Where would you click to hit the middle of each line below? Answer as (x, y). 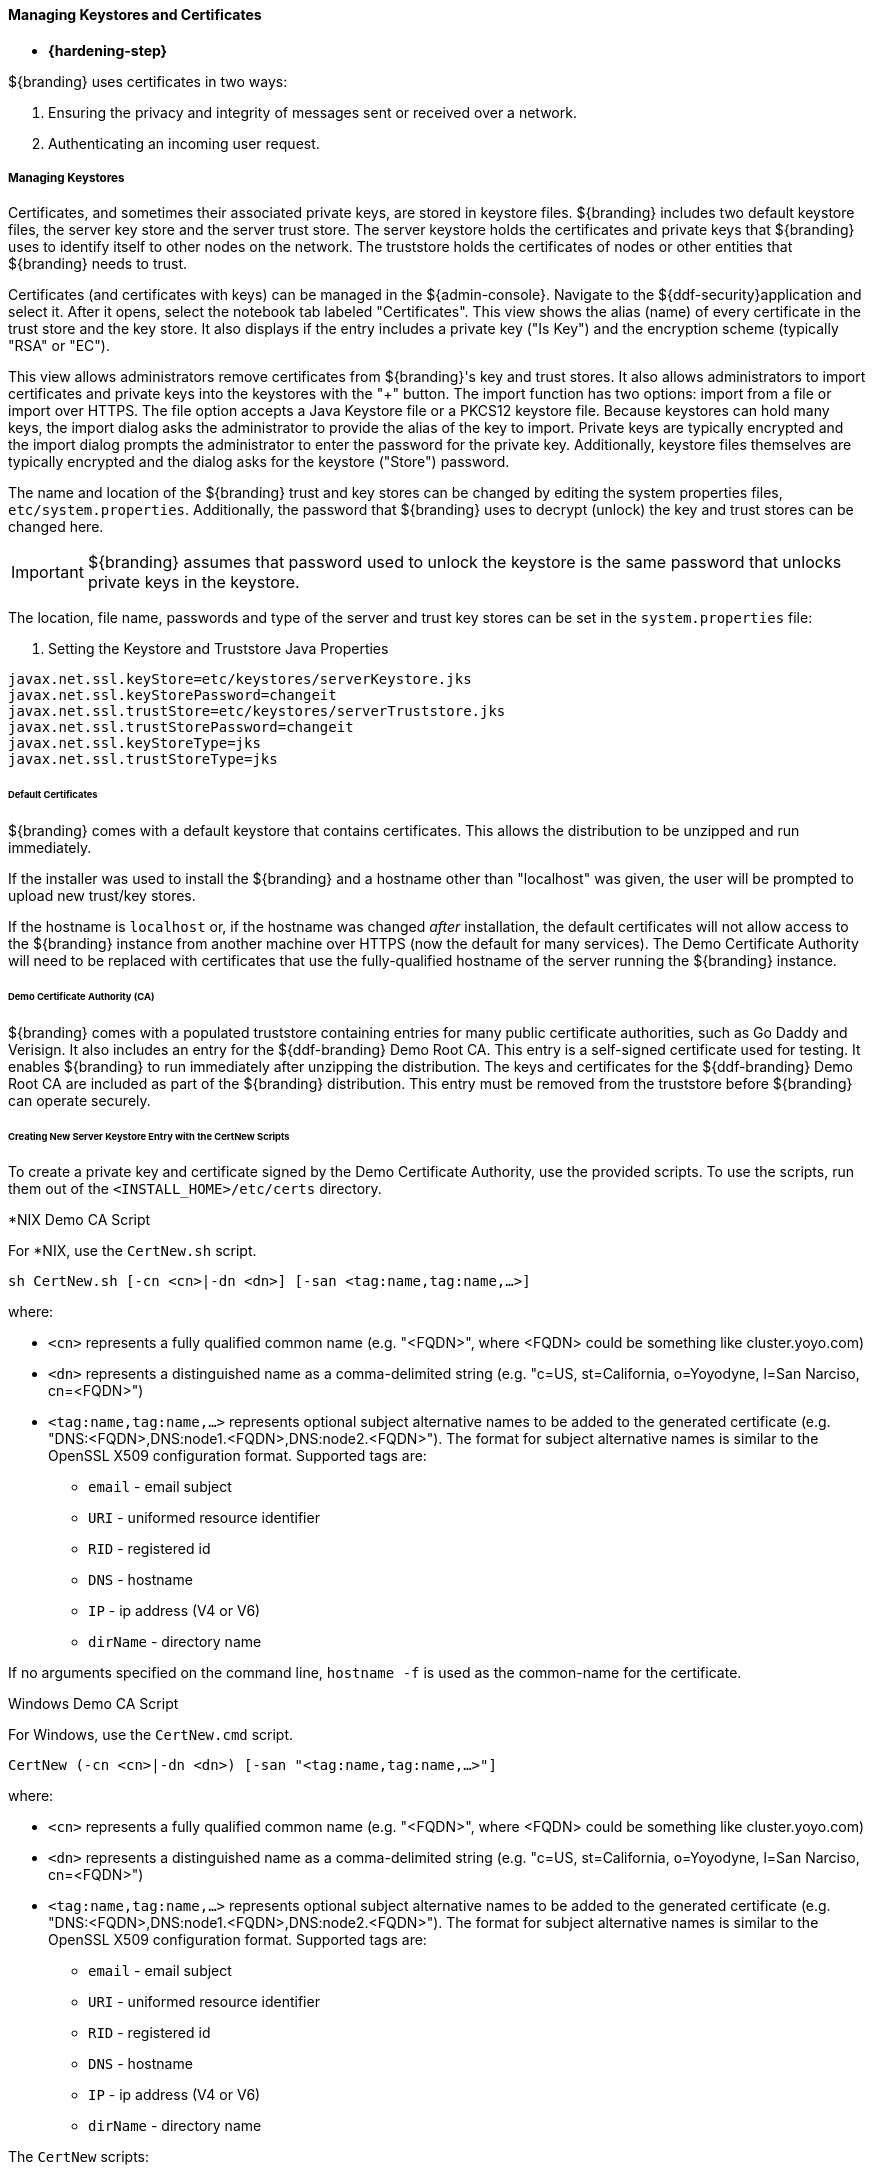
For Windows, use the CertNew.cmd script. (151, 1735)
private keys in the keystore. (193, 582)
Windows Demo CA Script (93, 1704)
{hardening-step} (108, 50)
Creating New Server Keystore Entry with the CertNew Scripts (149, 1136)
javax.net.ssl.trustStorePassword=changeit (181, 727)
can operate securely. (79, 1100)
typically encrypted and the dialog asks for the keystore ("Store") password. (259, 462)
